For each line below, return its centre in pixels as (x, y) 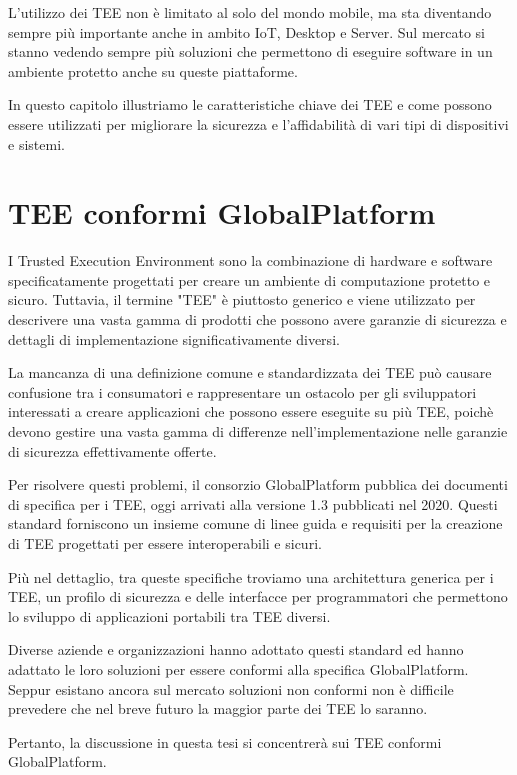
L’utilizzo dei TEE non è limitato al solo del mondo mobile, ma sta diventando (250, 12)
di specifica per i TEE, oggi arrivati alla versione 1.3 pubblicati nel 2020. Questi (253, 503)
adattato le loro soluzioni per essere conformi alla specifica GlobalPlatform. (238, 668)
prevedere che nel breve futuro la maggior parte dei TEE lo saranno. (218, 708)
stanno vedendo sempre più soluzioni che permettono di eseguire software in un (250, 51)
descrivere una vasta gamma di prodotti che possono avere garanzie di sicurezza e (257, 319)
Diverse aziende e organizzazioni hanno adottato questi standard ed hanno (236, 649)
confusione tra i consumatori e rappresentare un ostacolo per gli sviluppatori (242, 391)
